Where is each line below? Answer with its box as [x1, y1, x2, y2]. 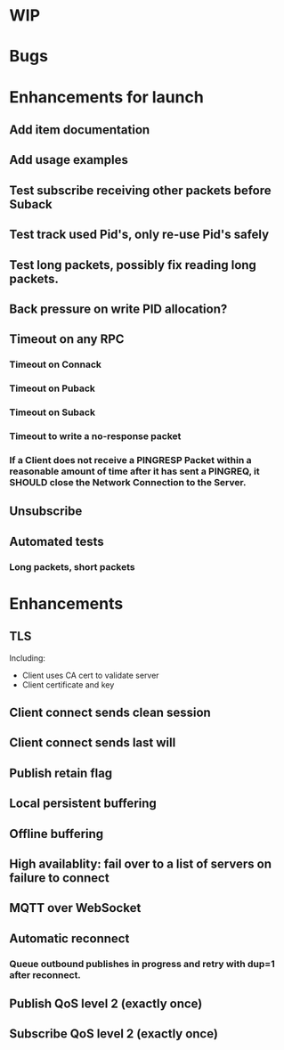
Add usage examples [9, 152, 129, 167]
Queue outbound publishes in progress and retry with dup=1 [9, 957, 275, 970]
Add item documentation [9, 122, 150, 137]
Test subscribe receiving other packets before [9, 183, 272, 198]
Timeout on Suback [9, 406, 96, 419]
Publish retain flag [9, 765, 113, 780]
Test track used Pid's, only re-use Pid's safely [9, 227, 270, 242]
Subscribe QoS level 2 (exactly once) [9, 1026, 218, 1042]
